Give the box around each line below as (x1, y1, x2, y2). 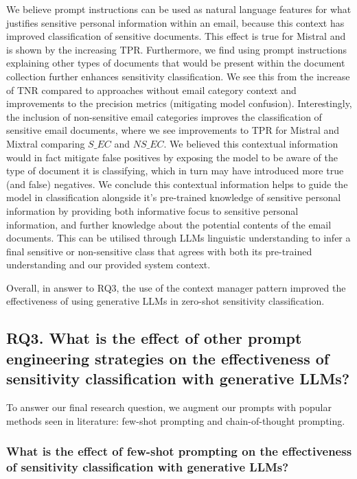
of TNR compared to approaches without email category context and (6, 82, 297, 97)
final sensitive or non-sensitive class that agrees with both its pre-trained (6, 244, 312, 258)
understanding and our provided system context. (6, 257, 211, 272)
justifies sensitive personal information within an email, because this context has (6, 15, 345, 30)
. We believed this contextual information (163, 136, 338, 150)
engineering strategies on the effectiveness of (6, 347, 330, 369)
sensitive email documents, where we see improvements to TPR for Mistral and (6, 123, 340, 137)
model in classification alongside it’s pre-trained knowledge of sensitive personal (6, 190, 341, 205)
